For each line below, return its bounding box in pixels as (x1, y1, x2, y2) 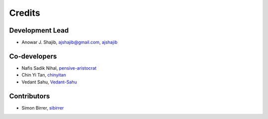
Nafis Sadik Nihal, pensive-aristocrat (21, 65, 97, 71)
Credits (9, 7, 41, 18)
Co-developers (9, 52, 57, 60)
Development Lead (9, 26, 69, 35)
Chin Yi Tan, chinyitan (21, 72, 67, 78)
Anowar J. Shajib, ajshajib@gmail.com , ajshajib (21, 40, 118, 45)
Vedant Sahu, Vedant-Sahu (21, 79, 77, 85)
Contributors (9, 92, 50, 100)
